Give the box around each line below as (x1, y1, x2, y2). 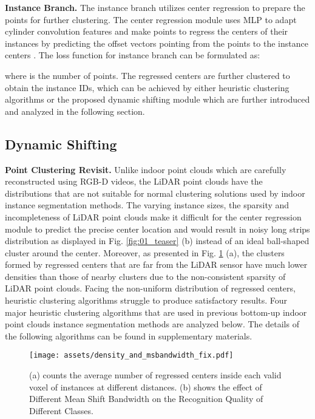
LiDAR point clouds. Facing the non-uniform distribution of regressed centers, (5, 282, 296, 295)
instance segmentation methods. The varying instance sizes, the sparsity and (5, 199, 290, 211)
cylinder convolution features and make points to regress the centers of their (5, 25, 288, 38)
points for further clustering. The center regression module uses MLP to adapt (5, 13, 297, 26)
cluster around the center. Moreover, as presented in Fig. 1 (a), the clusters (5, 246, 285, 259)
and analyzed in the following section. (5, 104, 145, 117)
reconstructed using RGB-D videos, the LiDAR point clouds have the (5, 175, 263, 188)
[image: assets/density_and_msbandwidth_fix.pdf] (29, 351, 234, 360)
